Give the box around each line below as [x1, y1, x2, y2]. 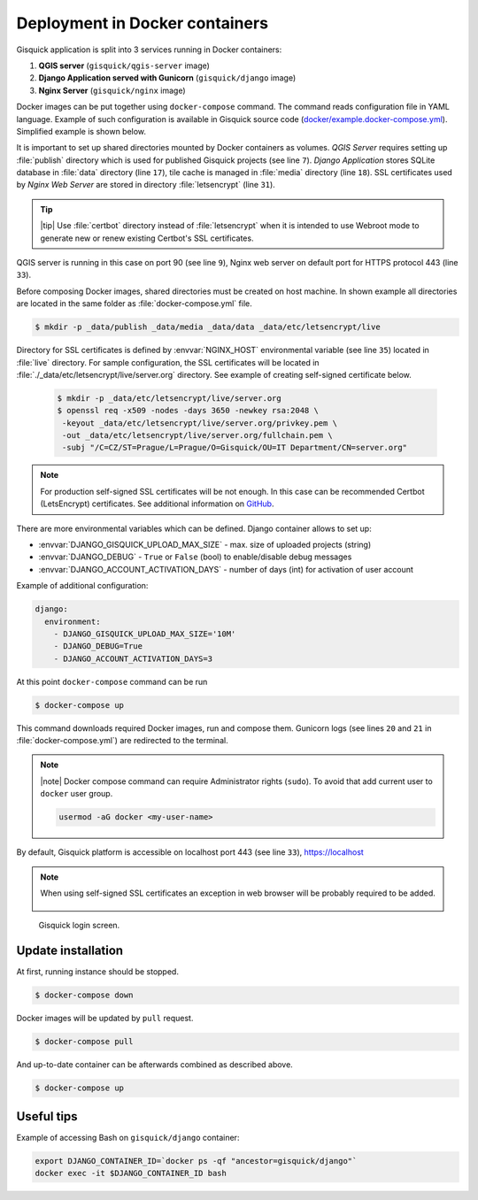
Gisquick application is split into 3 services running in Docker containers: [16, 44, 282, 55]
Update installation [16, 943, 124, 958]
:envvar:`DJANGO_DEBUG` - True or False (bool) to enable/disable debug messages [38, 551, 352, 562]
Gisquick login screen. [38, 920, 120, 931]
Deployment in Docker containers [16, 13, 269, 33]
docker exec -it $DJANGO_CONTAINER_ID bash [35, 1168, 227, 1179]
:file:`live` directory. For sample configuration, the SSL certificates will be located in [16, 357, 320, 367]
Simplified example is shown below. [16, 126, 146, 136]
